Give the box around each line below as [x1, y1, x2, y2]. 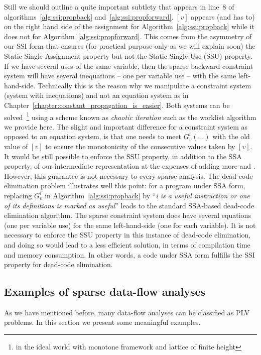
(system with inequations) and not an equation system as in [4, 90, 189, 100]
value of [4, 141, 28, 151]
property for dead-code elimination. [4, 259, 113, 270]
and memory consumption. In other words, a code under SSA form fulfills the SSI [4, 249, 255, 260]
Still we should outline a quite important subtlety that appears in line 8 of [4, 2, 234, 12]
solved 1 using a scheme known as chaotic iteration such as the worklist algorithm [4, 110, 256, 122]
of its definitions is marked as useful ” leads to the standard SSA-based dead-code [4, 200, 254, 210]
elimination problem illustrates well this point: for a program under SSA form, [4, 180, 245, 191]
